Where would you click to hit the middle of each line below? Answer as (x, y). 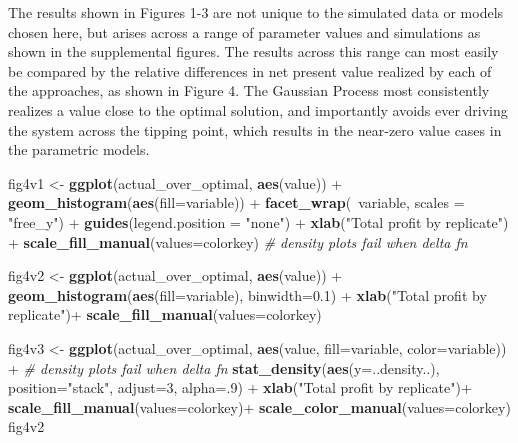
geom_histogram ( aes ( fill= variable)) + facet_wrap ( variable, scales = (236, 202)
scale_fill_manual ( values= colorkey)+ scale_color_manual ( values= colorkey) (259, 406)
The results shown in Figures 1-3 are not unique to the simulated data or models (256, 12)
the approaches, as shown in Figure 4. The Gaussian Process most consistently (249, 90)
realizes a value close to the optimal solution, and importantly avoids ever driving (258, 109)
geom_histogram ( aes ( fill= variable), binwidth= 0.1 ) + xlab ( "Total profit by (247, 294)
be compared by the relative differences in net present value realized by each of (250, 70)
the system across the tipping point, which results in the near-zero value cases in (255, 129)
